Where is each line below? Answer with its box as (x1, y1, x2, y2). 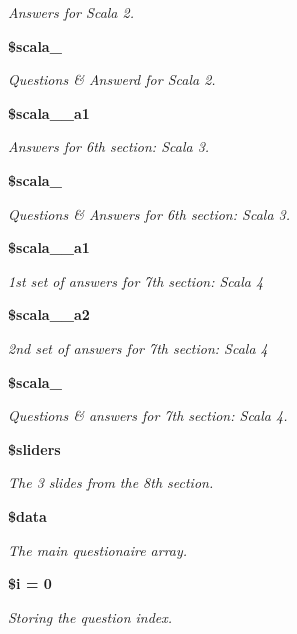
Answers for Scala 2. (8, 2, 134, 22)
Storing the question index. (8, 606, 173, 627)
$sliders (8, 438, 61, 459)
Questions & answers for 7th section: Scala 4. (8, 405, 288, 426)
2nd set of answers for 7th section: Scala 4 (8, 337, 268, 358)
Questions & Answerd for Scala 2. (8, 69, 216, 90)
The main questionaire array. (8, 539, 188, 560)
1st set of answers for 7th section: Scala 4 (8, 270, 264, 291)
